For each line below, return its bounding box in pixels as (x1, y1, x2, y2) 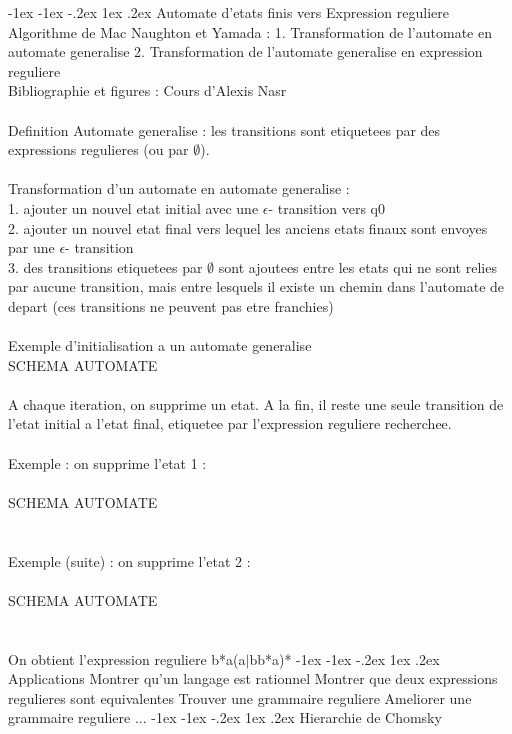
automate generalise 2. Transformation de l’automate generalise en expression (8, 41, 483, 62)
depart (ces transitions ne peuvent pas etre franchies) (8, 295, 334, 316)
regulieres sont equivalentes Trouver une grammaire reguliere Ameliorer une (8, 687, 472, 708)
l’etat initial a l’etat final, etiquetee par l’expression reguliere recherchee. (8, 413, 452, 434)
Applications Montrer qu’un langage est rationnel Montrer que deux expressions (8, 668, 498, 689)
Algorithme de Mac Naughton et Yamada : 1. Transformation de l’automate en (8, 21, 492, 42)
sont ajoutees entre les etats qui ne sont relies (218, 256, 497, 277)
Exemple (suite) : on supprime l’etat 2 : (8, 550, 251, 571)
